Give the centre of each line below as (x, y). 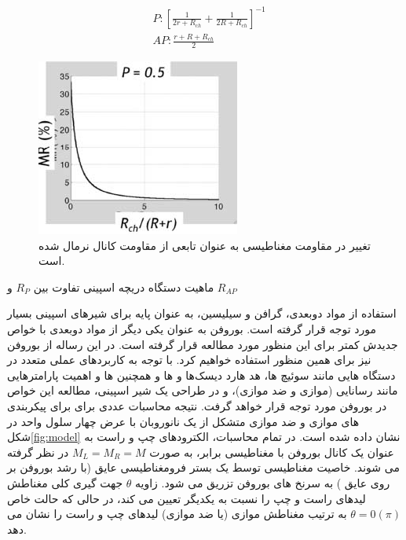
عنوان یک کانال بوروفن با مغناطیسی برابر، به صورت (272, 452)
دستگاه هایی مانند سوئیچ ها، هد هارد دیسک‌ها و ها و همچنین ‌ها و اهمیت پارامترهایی (201, 375)
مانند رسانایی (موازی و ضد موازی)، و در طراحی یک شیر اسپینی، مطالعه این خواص (203, 390)
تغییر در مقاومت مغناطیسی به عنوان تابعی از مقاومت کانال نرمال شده (205, 245)
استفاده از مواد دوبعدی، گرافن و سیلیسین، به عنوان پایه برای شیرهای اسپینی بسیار (202, 313)
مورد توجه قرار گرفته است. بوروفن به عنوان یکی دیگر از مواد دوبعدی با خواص (192, 329)
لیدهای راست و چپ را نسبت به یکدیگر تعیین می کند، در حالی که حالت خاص (187, 498)
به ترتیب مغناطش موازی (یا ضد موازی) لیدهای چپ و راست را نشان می (177, 514)
